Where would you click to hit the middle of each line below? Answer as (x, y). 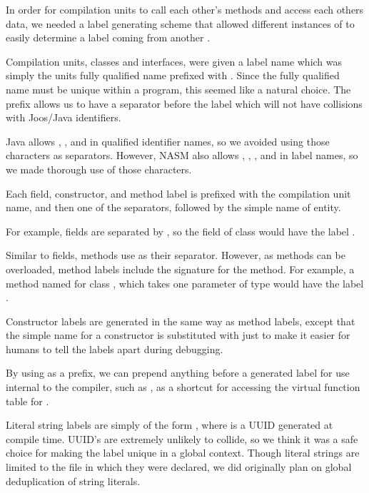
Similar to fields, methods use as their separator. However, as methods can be (176, 255)
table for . (27, 401)
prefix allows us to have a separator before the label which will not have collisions (184, 103)
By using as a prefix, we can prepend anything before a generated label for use (178, 373)
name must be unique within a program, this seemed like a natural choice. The (178, 89)
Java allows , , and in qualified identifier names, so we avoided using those (168, 141)
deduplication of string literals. (73, 481)
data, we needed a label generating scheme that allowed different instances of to (180, 23)
